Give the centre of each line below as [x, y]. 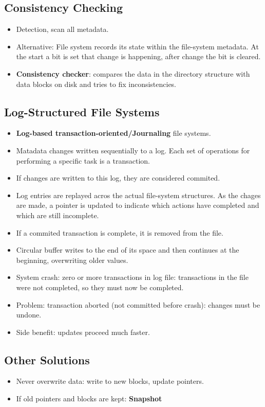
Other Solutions [47, 359]
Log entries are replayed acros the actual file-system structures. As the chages [138, 195]
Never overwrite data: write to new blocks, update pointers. [110, 381]
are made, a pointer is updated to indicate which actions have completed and [138, 205]
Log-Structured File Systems [82, 111]
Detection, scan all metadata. [62, 29]
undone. [29, 315]
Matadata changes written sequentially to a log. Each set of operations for [133, 150]
